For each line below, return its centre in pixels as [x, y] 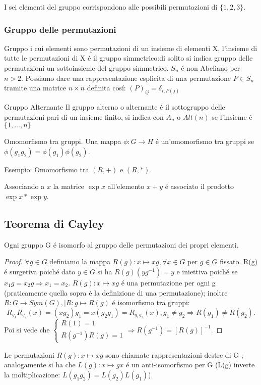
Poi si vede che [27, 329]
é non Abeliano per [211, 68]
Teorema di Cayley [54, 223]
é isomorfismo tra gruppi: [151, 302]
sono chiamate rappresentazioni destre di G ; [174, 354]
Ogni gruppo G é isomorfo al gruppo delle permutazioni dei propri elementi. [121, 244]
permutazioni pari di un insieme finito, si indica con [84, 116]
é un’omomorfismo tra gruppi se [205, 141]
